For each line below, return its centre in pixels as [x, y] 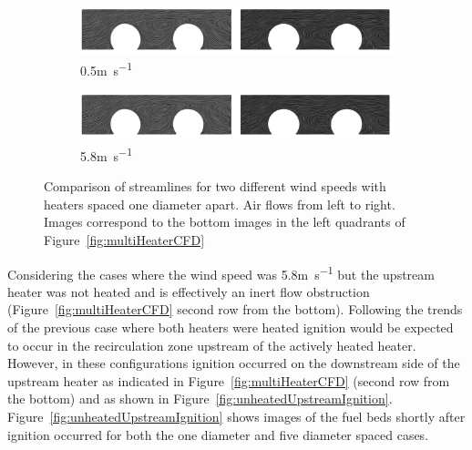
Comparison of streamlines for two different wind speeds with [215, 186]
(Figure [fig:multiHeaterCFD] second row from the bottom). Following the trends [235, 309]
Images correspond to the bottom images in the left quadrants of [225, 222]
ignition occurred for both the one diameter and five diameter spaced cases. [218, 434]
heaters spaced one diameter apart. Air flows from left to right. [220, 204]
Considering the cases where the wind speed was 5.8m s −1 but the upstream [221, 272]
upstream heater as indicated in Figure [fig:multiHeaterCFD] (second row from [229, 380]
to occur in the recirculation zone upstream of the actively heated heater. [212, 345]
